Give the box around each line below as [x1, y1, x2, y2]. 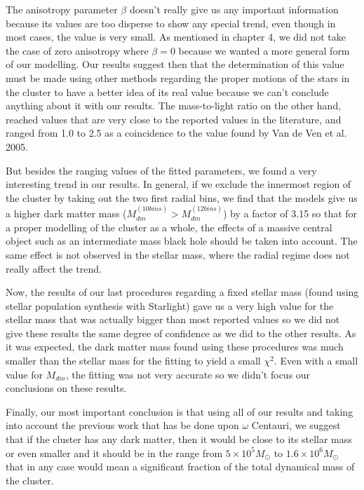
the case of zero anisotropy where [6, 43, 149, 57]
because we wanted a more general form [178, 43, 350, 57]
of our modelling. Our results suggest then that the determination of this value [6, 57, 344, 72]
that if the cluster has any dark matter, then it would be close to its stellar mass [6, 432, 352, 447]
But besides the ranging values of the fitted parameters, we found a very [6, 163, 317, 177]
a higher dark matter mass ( [6, 206, 127, 221]
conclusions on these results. [6, 381, 127, 395]
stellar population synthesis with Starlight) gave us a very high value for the [6, 298, 334, 313]
